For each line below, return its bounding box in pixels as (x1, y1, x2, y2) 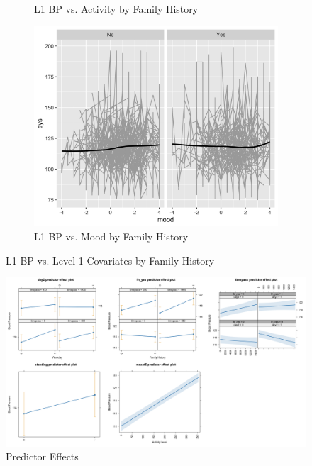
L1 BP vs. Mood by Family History (34, 229, 189, 244)
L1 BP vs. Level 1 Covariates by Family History (6, 253, 215, 267)
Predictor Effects (6, 449, 79, 464)
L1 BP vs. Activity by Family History (34, 1, 199, 16)
